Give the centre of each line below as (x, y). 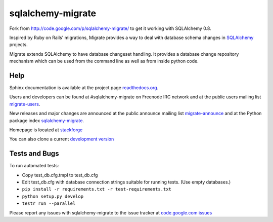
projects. (18, 45)
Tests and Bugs (34, 154)
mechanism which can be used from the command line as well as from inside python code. (104, 61)
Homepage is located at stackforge (46, 130)
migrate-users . (25, 104)
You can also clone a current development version (62, 139)
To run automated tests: (34, 166)
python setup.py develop (53, 196)
